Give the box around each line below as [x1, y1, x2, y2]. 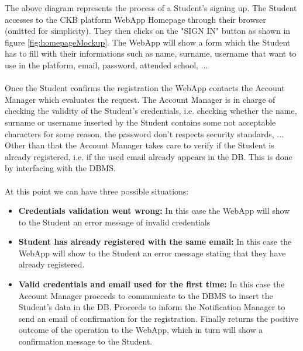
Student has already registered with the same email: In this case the [18, 235, 292, 248]
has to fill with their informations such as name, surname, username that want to [5, 47, 297, 60]
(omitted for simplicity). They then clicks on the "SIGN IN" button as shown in [5, 25, 291, 37]
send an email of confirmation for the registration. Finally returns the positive [18, 312, 298, 324]
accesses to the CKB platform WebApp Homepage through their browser [5, 13, 266, 25]
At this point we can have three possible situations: [5, 185, 189, 197]
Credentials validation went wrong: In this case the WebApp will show [18, 204, 290, 217]
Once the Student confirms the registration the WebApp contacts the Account [5, 82, 285, 94]
